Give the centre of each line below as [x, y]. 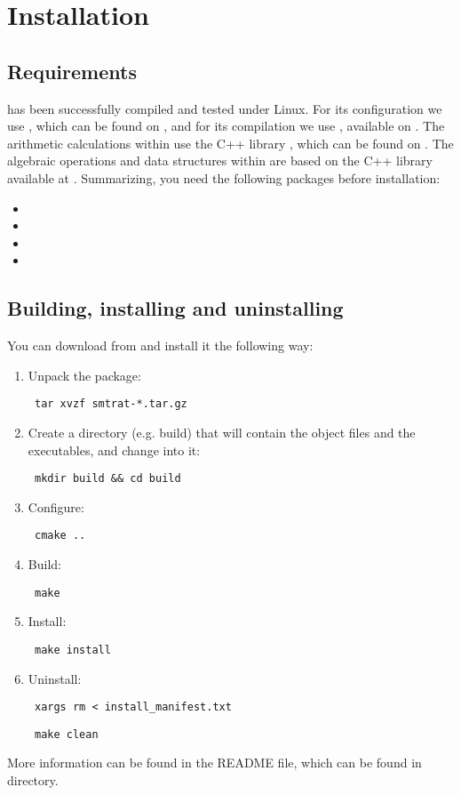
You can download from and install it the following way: [160, 345]
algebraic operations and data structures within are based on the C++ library [220, 161]
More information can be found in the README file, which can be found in [215, 763]
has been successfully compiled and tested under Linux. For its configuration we [225, 108]
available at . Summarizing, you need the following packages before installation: [224, 177]
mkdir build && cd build [107, 479]
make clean [66, 734]
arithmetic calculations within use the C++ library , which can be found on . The [230, 143]
